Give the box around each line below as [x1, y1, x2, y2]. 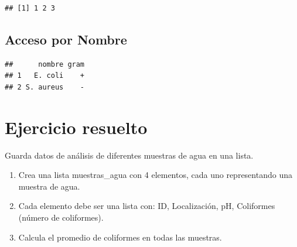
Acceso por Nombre [5, 30, 127, 48]
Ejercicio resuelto [5, 115, 148, 139]
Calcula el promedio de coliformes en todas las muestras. [18, 231, 222, 243]
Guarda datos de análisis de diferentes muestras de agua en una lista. [5, 149, 254, 161]
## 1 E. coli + [5, 71, 85, 80]
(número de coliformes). [18, 211, 104, 224]
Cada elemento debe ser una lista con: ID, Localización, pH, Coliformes [18, 200, 275, 212]
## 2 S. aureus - [5, 83, 85, 91]
